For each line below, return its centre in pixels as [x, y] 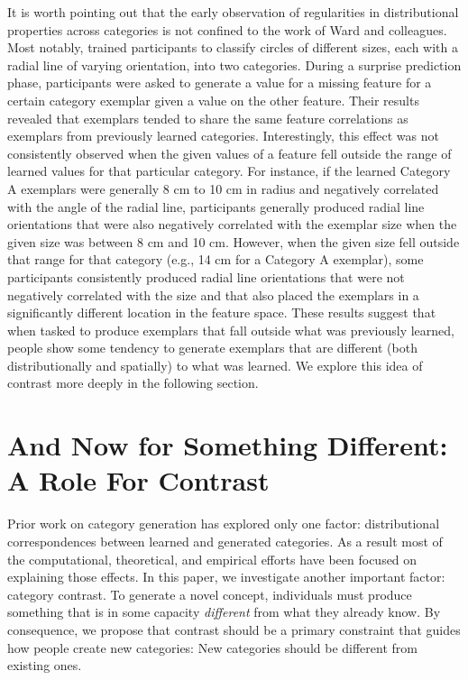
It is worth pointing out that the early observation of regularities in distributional [233, 12]
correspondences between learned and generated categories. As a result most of [225, 541]
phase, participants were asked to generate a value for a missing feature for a [220, 83]
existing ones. [45, 665]
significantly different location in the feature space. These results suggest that [222, 312]
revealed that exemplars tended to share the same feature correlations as [208, 118]
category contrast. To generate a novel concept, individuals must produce [210, 594]
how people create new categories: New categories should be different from [212, 647]
